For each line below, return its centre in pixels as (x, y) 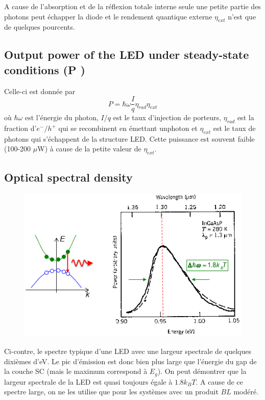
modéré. (246, 392)
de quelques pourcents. (40, 27)
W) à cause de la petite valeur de (89, 149)
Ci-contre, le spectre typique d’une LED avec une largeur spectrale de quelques (128, 351)
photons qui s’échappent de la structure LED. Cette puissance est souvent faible (129, 138)
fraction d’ (20, 128)
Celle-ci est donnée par (40, 91)
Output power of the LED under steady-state (127, 54)
